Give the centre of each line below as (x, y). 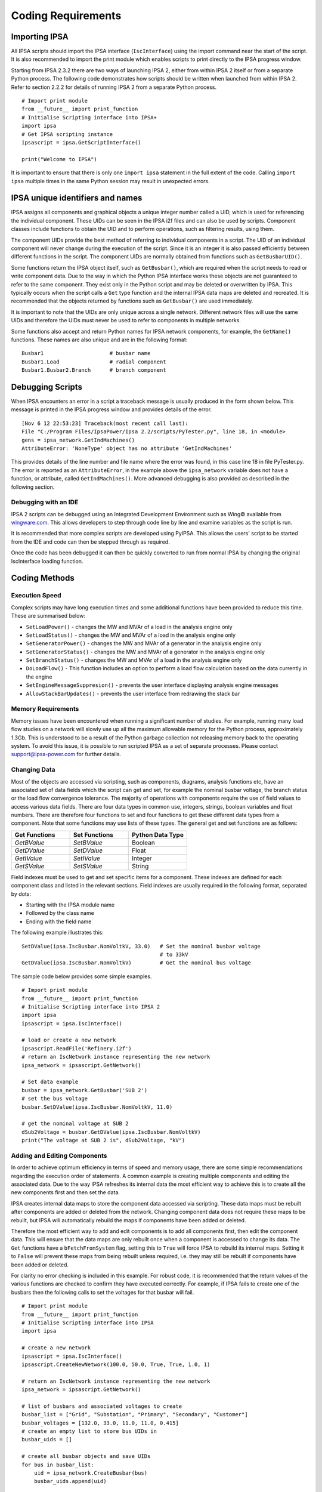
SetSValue (88, 866)
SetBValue (88, 843)
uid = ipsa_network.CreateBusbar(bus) (91, 1473)
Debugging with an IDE (45, 503)
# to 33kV (174, 954)
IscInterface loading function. (47, 561)
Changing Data (33, 770)
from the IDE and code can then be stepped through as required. (90, 542)
